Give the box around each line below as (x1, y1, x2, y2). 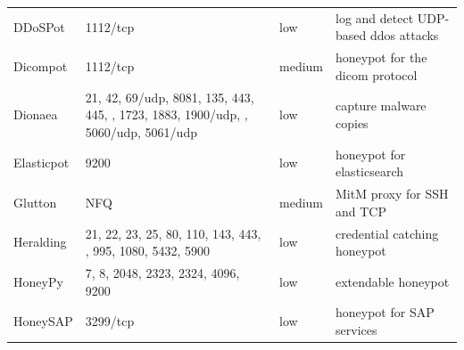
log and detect (336, 8, 414, 27)
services (336, 321, 377, 338)
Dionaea (13, 105, 58, 124)
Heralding (13, 232, 67, 251)
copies (336, 114, 369, 133)
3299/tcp (85, 312, 135, 330)
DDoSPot (13, 17, 65, 36)
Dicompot (13, 56, 68, 75)
